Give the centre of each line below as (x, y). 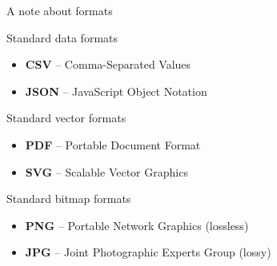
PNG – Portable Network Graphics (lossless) (137, 225)
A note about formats (60, 10)
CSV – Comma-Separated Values (108, 64)
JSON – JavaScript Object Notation (116, 91)
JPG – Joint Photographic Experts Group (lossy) (148, 252)
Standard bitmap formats (69, 199)
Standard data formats (62, 37)
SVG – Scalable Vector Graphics (106, 171)
